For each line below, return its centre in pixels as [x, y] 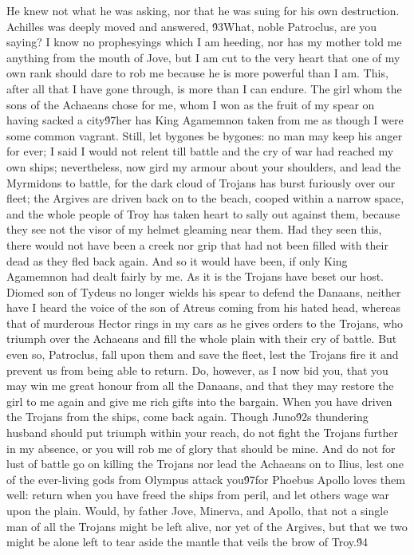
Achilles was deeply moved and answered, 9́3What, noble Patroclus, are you [192, 26]
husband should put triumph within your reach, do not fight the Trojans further [202, 433]
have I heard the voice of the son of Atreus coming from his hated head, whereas [203, 307]
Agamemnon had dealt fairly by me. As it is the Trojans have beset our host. [195, 276]
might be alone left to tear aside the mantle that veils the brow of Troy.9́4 [187, 542]
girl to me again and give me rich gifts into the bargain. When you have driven [199, 401]
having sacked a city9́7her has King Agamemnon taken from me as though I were [205, 120]
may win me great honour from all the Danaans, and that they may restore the [200, 386]
